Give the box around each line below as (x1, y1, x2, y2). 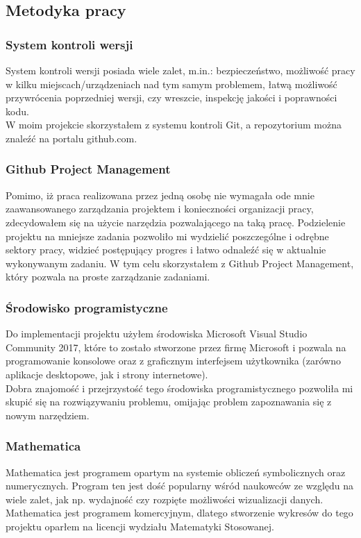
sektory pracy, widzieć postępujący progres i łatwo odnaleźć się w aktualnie (6, 242, 326, 257)
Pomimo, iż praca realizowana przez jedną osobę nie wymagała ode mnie (6, 187, 314, 202)
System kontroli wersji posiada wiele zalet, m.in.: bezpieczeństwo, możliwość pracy (6, 63, 355, 77)
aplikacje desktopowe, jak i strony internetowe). (6, 367, 208, 381)
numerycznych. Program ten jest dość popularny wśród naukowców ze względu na (6, 478, 354, 493)
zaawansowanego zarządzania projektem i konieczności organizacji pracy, (6, 201, 314, 216)
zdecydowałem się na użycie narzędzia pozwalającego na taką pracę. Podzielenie (6, 215, 346, 229)
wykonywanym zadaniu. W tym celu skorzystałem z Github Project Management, (6, 255, 354, 270)
